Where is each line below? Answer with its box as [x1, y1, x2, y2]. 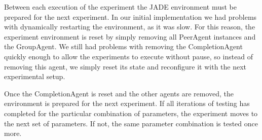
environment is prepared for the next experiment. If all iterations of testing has [4, 98, 250, 109]
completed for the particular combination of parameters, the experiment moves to [4, 108, 258, 118]
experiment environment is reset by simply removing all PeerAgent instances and [4, 31, 256, 42]
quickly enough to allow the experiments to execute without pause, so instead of [4, 51, 253, 61]
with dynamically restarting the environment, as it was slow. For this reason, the [4, 21, 255, 32]
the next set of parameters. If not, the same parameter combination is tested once [4, 118, 258, 128]
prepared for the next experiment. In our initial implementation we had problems [4, 11, 257, 22]
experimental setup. [4, 71, 65, 82]
